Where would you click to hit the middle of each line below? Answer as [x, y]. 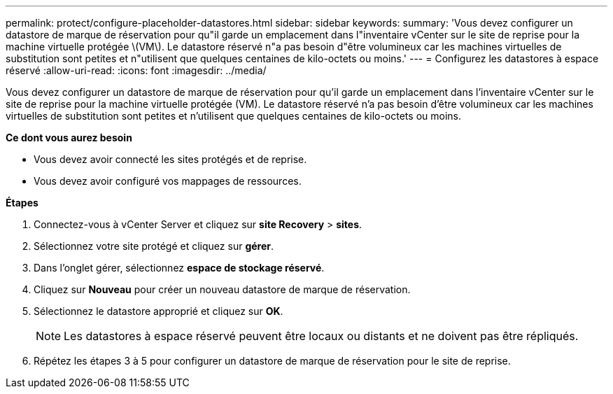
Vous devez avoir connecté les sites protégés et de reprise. [170, 159]
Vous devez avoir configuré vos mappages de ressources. [168, 181]
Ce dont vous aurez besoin [69, 138]
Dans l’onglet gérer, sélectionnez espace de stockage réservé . [179, 268]
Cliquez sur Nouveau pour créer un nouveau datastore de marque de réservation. [222, 289]
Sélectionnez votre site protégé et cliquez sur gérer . [154, 246]
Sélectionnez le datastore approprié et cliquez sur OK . [158, 311]
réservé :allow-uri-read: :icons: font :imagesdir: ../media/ [136, 70]
